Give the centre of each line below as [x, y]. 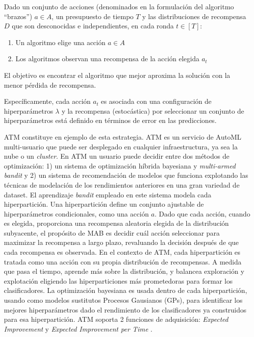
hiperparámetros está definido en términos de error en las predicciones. [110, 120]
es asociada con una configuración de [156, 101]
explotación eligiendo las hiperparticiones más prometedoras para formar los [118, 280]
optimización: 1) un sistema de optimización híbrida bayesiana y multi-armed [120, 165]
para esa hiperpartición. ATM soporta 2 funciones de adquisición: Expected [116, 319]
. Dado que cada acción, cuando [203, 213]
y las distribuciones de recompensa [194, 16]
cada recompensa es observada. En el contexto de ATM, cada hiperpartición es [122, 252]
